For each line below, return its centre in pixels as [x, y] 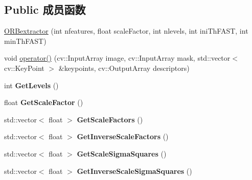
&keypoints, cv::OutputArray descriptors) [124, 68]
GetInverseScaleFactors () [123, 136]
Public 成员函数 [45, 9]
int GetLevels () [31, 85]
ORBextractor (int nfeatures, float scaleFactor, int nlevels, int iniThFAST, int [126, 31]
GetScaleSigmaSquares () [122, 153]
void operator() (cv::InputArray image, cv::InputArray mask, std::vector [117, 58]
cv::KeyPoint [24, 68]
